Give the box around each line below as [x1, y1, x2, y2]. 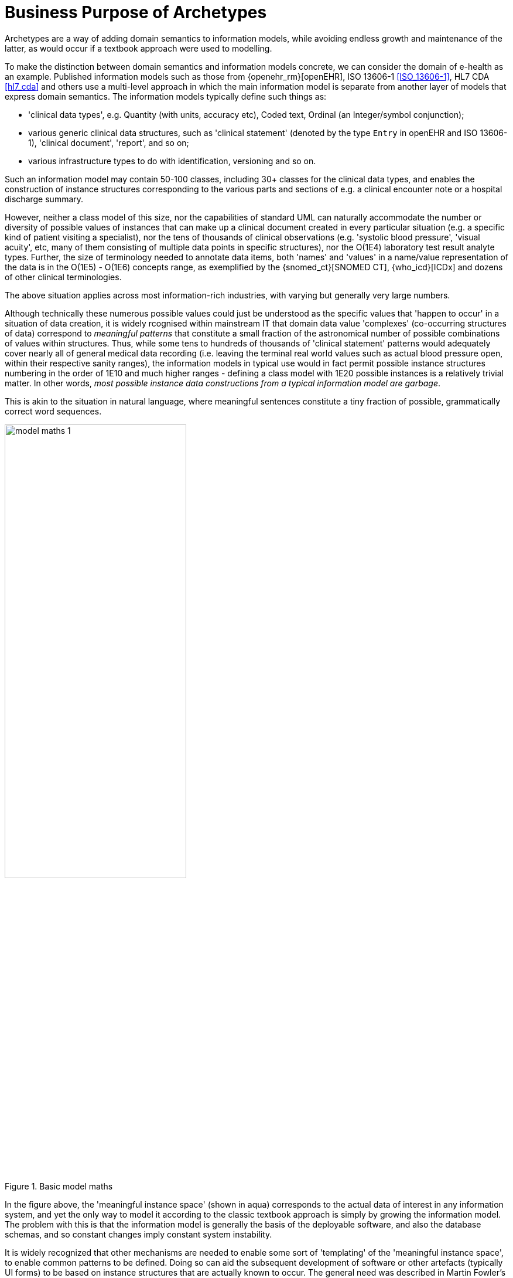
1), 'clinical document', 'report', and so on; [28, 137, 189, 148]
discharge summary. [5, 193, 84, 204]
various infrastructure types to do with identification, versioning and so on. [28, 155, 316, 166]
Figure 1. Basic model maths [5, 1181, 113, 1191]
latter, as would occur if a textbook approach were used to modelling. [5, 43, 272, 53]
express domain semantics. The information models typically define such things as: [5, 91, 327, 101]
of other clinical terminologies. [5, 271, 122, 282]
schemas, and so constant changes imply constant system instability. [5, 1229, 272, 1239]
